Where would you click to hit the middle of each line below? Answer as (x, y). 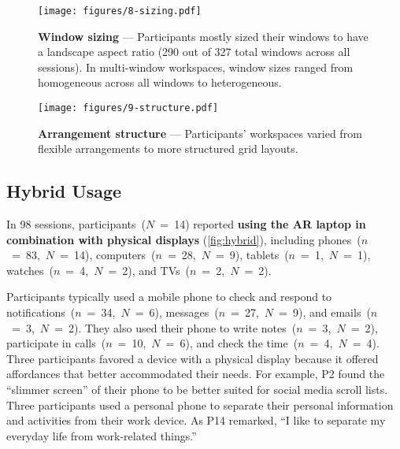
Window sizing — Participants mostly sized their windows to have (203, 36)
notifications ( (41, 312)
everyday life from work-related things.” (102, 435)
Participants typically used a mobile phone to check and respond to (169, 297)
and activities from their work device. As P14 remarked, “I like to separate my (196, 420)
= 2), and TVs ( (149, 270)
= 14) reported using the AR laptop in (263, 224)
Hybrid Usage (64, 191)
